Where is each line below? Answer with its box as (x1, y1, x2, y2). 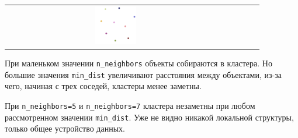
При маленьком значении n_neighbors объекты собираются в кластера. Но (5, 57, 272, 69)
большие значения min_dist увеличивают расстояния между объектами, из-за (5, 68, 282, 80)
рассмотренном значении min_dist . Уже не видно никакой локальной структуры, (5, 111, 294, 123)
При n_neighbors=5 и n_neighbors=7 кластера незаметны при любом (5, 99, 255, 111)
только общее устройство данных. (5, 122, 125, 135)
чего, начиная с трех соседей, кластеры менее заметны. (5, 80, 202, 92)
